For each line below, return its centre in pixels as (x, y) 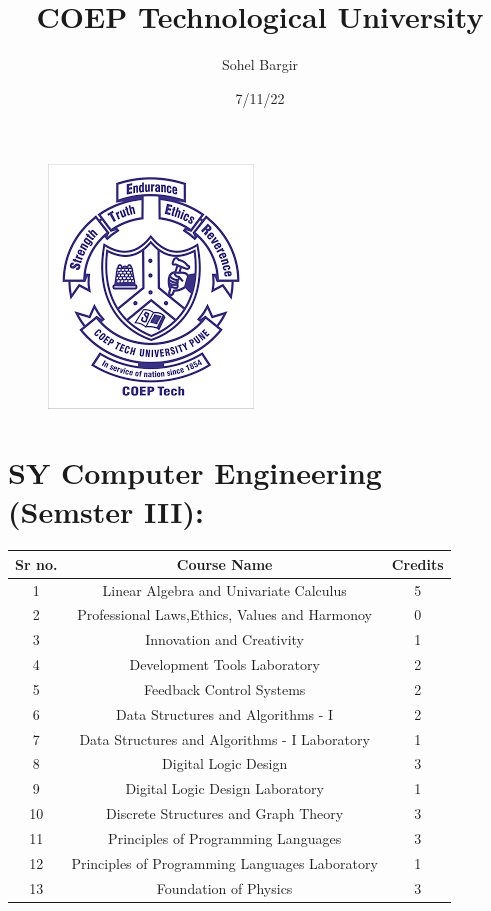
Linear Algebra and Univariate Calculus (224, 589)
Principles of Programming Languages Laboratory (224, 862)
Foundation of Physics (224, 887)
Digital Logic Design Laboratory (224, 788)
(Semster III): (106, 511)
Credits (417, 563)
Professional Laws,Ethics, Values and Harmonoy (224, 614)
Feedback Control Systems (224, 688)
